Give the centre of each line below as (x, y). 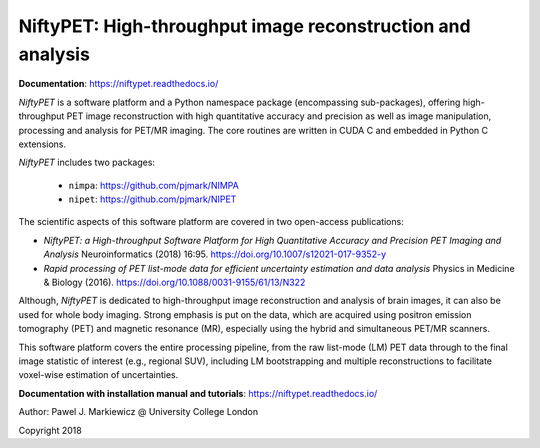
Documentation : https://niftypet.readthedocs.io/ (118, 84)
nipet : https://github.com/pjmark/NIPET (152, 199)
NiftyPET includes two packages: (86, 162)
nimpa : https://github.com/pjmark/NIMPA (153, 185)
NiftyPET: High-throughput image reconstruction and (244, 26)
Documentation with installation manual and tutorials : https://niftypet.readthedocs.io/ (198, 393)
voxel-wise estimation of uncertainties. (98, 375)
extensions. (42, 144)
